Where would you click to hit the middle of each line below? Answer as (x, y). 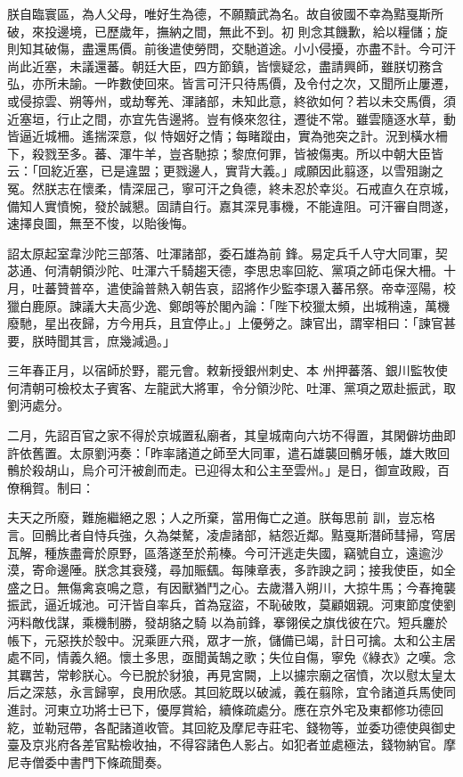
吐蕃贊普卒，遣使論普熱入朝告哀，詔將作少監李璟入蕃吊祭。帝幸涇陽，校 (244, 287)
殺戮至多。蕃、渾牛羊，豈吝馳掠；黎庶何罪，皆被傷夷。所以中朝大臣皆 (237, 153)
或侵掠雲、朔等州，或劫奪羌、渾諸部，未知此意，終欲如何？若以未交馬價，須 (231, 100)
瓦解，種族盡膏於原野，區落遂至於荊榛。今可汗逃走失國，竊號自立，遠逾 (219, 552)
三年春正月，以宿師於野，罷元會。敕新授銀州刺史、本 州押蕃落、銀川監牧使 (227, 370)
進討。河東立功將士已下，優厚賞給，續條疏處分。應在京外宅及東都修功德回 (225, 709)
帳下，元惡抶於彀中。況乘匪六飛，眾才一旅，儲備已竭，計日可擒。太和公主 (225, 639)
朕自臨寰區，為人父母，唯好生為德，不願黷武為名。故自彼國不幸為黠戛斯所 (225, 13)
